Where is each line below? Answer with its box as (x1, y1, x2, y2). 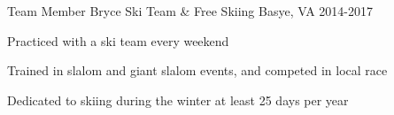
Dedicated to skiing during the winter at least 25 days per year (7, 90, 349, 109)
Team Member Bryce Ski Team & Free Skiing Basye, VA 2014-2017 (7, 2, 374, 19)
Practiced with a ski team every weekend (7, 31, 229, 50)
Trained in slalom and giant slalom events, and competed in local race (7, 61, 388, 80)
